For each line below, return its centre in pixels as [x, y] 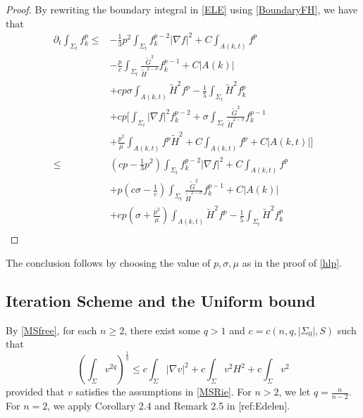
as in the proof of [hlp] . [292, 262]
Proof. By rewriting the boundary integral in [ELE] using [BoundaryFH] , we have [182, 9]
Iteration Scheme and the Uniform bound [161, 300]
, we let [295, 392]
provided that [35, 392]
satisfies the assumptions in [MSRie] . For [164, 392]
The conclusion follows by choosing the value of [108, 262]
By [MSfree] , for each [51, 330]
